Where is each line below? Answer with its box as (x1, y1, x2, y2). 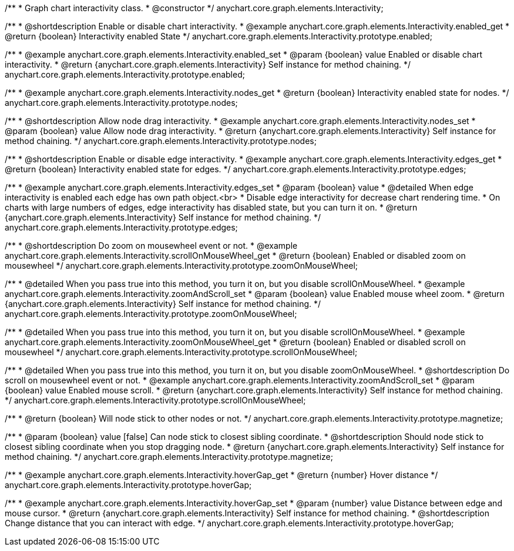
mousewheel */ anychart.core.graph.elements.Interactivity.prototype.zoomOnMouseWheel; (5, 261, 358, 271)
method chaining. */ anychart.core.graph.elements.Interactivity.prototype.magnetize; (5, 452, 333, 462)
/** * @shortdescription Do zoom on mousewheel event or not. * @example (5, 241, 298, 251)
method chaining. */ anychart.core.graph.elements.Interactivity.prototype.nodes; (5, 136, 317, 146)
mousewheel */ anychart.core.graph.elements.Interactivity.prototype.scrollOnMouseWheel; (5, 347, 358, 357)
